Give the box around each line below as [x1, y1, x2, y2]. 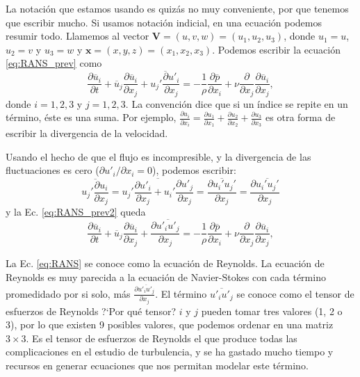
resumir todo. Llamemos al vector [6, 29, 149, 43]
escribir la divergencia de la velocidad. [6, 126, 168, 141]
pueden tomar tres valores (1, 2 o [201, 303, 343, 318]
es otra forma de [265, 110, 336, 125]
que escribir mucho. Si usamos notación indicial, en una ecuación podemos [6, 15, 322, 29]
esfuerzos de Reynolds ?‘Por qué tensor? [6, 303, 177, 318]
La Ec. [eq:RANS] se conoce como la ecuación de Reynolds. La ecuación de [6, 255, 325, 270]
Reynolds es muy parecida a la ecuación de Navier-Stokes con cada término [6, 269, 326, 284]
